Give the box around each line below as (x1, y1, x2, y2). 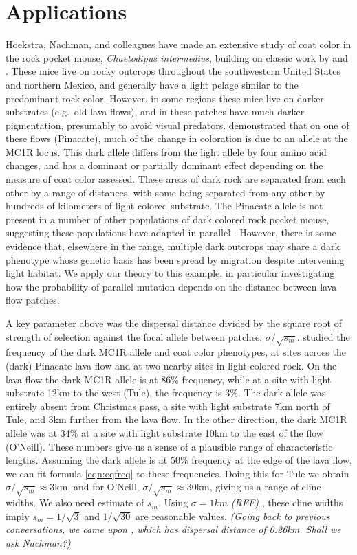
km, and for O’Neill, (54, 479, 140, 494)
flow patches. (6, 293, 60, 307)
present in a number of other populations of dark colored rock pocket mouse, (6, 212, 329, 226)
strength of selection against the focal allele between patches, (6, 329, 263, 343)
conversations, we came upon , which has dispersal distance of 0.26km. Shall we (6, 522, 341, 536)
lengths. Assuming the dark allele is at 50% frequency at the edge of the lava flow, (6, 453, 352, 467)
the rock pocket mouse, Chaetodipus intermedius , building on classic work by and (6, 50, 348, 65)
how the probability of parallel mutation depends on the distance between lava (6, 279, 337, 293)
